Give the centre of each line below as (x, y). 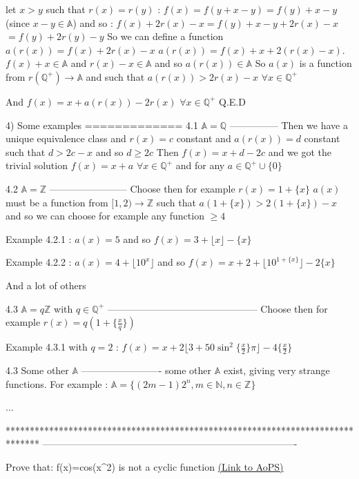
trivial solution (37, 165)
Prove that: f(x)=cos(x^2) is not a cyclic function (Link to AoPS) (145, 466)
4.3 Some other (37, 370)
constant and (204, 138)
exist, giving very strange (276, 370)
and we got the (300, 151)
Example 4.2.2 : (39, 262)
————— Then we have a (289, 125)
